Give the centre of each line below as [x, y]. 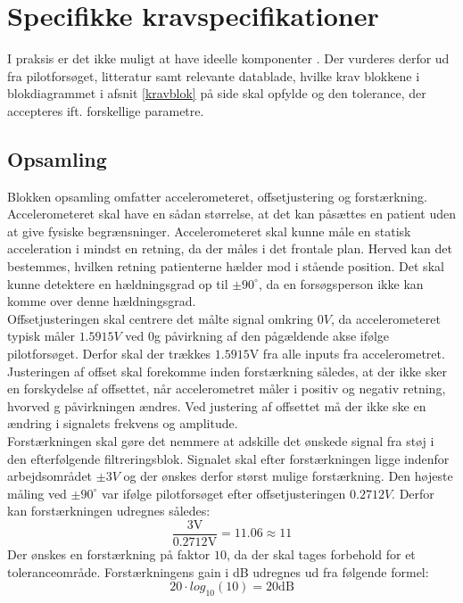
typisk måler [41, 336]
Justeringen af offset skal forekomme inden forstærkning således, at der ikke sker [227, 371]
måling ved [37, 493]
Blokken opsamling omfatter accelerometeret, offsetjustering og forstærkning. [217, 196]
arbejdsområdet [50, 476]
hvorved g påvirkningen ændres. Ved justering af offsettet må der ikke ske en [217, 405]
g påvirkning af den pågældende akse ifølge [272, 336]
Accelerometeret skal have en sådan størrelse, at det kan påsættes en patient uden [231, 214]
